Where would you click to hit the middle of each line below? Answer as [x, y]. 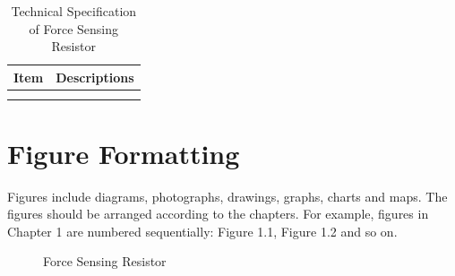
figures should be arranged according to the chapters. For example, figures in [218, 214]
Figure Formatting [124, 153]
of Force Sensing [73, 28]
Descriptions [95, 77]
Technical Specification [74, 11]
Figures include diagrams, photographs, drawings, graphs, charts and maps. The [227, 196]
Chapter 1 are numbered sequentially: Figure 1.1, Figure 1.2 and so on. [202, 231]
